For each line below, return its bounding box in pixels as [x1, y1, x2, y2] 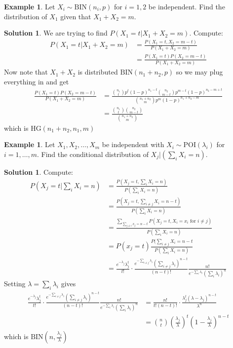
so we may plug [176, 67, 223, 77]
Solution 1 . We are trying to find [4, 28, 108, 38]
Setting [4, 278, 26, 289]
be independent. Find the [148, 1, 225, 11]
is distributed [78, 67, 118, 77]
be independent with [102, 139, 164, 150]
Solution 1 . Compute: [4, 166, 73, 177]
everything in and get [4, 76, 69, 86]
